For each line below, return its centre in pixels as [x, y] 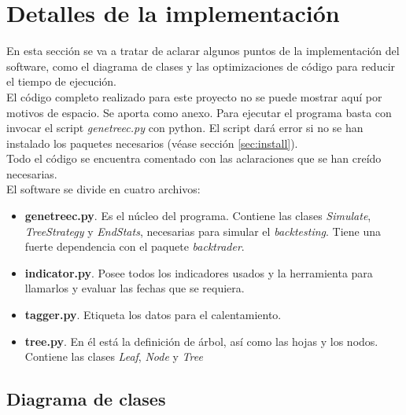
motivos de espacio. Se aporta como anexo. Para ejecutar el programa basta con [199, 112]
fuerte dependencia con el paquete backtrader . [135, 246]
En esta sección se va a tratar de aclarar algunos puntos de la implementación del [203, 51]
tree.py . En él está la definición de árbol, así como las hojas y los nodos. [201, 341]
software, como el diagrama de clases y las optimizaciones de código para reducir [201, 66]
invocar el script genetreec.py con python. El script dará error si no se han [185, 128]
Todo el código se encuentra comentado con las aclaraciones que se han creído [194, 158]
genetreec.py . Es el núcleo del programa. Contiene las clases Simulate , [198, 216]
